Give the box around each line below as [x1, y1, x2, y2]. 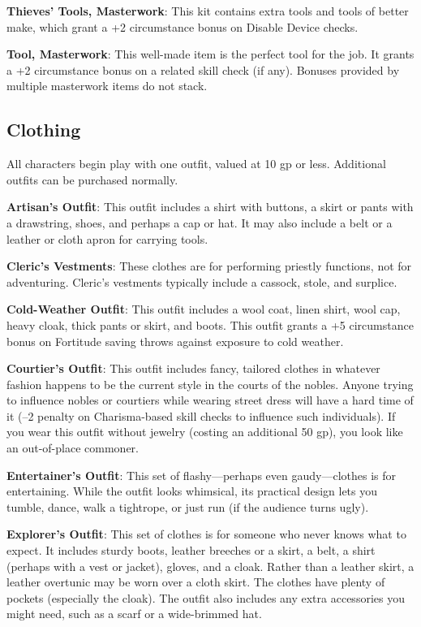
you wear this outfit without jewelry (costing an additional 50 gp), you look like [6, 423, 403, 440]
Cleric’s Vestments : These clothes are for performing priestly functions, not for [6, 257, 412, 275]
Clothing [6, 117, 81, 142]
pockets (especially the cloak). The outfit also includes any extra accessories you [6, 589, 405, 606]
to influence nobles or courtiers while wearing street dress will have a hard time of [6, 391, 414, 409]
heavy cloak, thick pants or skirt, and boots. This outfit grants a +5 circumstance [6, 316, 414, 333]
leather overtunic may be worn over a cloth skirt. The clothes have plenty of [6, 573, 385, 590]
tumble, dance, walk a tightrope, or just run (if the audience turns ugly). [6, 498, 369, 515]
